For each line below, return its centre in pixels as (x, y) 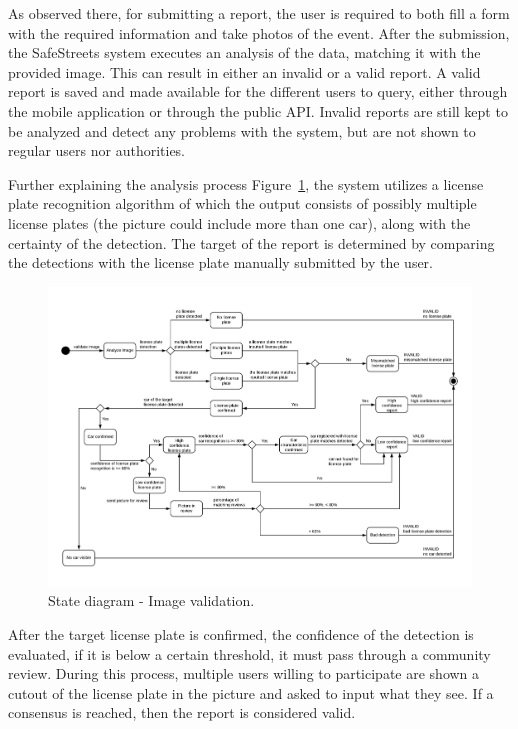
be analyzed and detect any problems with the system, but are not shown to (242, 130)
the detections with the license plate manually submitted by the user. (220, 262)
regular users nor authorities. (97, 150)
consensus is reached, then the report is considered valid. (182, 712)
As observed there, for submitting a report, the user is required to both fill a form (259, 13)
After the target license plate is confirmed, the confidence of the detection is (241, 633)
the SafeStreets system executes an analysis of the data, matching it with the (244, 52)
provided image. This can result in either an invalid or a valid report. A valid (244, 71)
